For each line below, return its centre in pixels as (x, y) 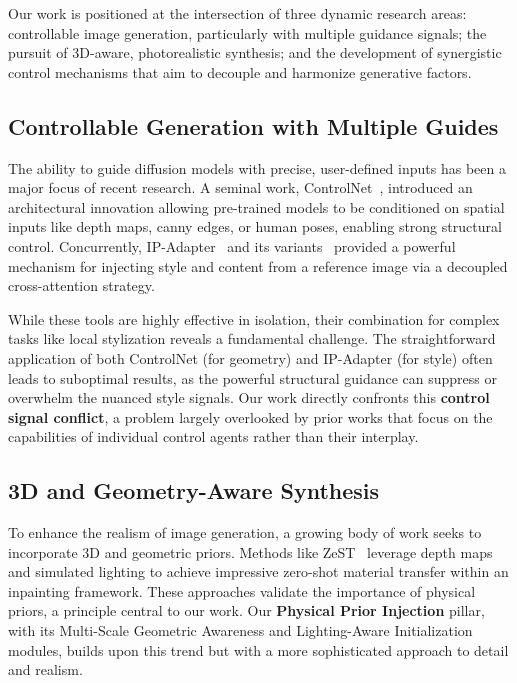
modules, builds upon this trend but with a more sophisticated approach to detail (258, 649)
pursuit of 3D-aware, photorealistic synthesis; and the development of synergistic (255, 52)
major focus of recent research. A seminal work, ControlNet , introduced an (240, 187)
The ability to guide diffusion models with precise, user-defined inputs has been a (257, 167)
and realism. (45, 669)
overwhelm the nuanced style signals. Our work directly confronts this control (249, 397)
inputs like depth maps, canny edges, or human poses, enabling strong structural (255, 226)
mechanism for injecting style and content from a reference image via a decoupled (258, 265)
